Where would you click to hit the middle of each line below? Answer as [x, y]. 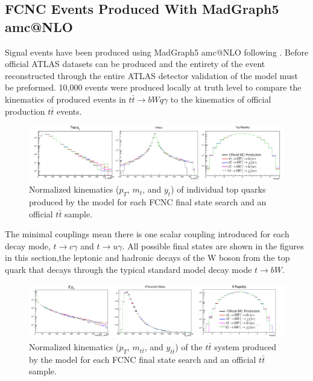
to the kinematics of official [221, 99]
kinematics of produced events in [65, 99]
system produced [245, 347]
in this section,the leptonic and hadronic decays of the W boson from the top [147, 258]
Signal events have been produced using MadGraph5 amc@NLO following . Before [157, 52]
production [25, 111]
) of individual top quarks [218, 189]
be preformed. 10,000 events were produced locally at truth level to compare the [153, 87]
